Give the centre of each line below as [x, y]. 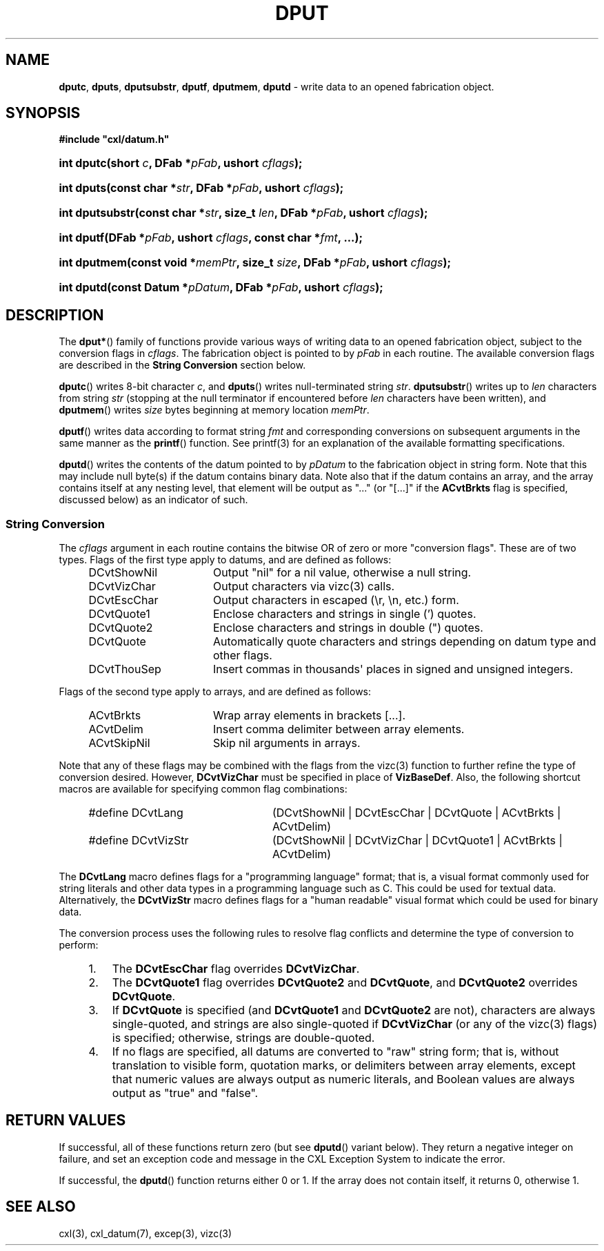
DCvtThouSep [125, 669]
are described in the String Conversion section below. [182, 365]
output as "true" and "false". [185, 1093]
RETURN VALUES [66, 1121]
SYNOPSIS [43, 113]
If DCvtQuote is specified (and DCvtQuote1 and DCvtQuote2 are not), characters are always [354, 1010]
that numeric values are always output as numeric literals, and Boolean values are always [343, 1079]
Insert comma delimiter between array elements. [339, 729]
